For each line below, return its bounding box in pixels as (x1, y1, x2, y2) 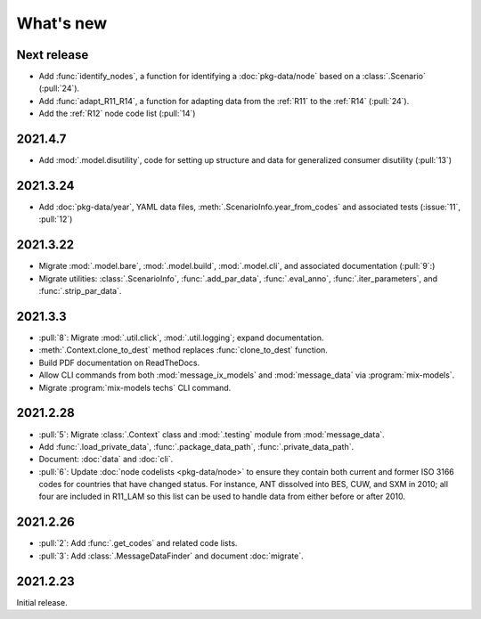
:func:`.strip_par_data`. (38, 286, 122, 297)
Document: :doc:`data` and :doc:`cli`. (38, 454, 174, 465)
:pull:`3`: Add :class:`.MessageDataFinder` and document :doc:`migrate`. (38, 550, 304, 561)
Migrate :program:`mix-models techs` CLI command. (38, 382, 232, 393)
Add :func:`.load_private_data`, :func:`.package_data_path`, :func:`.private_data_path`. (38, 441, 355, 452)
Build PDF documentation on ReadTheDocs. (38, 357, 200, 368)
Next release (16, 47, 89, 62)
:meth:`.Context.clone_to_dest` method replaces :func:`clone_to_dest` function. (38, 345, 329, 355)
